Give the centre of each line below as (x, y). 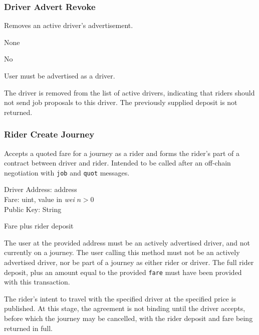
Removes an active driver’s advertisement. (69, 25)
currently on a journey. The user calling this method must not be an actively (122, 252)
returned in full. (28, 328)
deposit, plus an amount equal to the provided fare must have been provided (123, 272)
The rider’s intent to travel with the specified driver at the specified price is (120, 298)
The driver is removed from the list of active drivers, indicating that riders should (129, 92)
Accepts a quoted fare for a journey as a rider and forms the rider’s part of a (122, 153)
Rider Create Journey (49, 134)
